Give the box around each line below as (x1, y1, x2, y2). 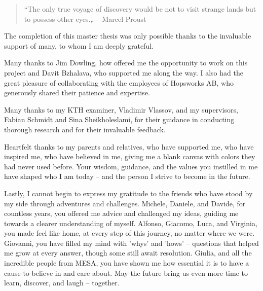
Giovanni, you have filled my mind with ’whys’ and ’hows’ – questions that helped (4, 237, 259, 248)
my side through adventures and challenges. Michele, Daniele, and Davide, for (4, 198, 246, 208)
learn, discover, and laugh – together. (4, 277, 120, 288)
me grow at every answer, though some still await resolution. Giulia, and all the (4, 247, 252, 258)
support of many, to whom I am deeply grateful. (4, 40, 154, 51)
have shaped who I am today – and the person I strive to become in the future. (4, 171, 250, 181)
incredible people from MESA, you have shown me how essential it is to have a (4, 258, 249, 268)
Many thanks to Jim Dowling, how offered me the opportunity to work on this (4, 57, 248, 68)
